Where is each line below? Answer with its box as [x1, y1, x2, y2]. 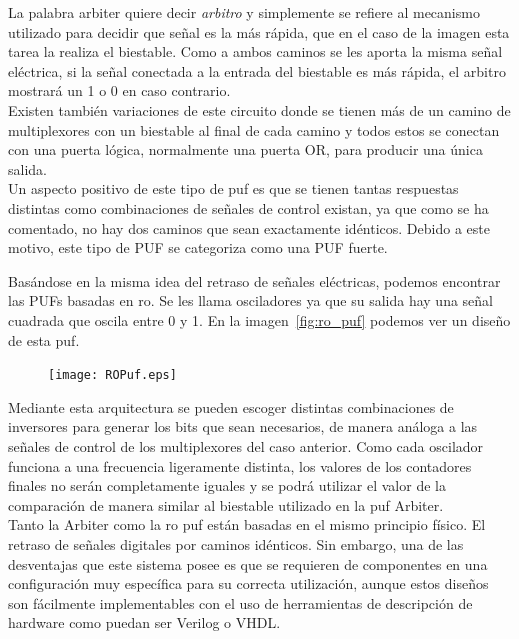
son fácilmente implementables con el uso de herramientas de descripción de [8, 592, 473, 613]
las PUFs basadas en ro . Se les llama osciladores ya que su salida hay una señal [8, 290, 493, 311]
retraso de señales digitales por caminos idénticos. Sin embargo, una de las [8, 533, 464, 554]
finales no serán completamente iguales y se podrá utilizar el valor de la [8, 475, 446, 496]
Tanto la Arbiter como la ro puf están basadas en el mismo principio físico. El [8, 514, 486, 535]
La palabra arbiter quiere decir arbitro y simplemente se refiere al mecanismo [8, 2, 480, 22]
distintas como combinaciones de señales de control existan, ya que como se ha [8, 197, 489, 218]
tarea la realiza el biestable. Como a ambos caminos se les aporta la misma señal [8, 41, 503, 62]
